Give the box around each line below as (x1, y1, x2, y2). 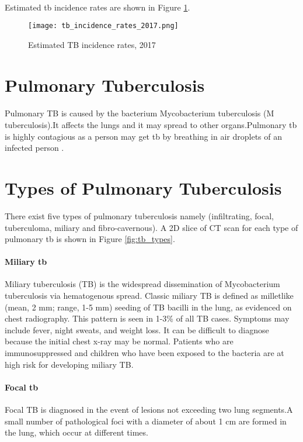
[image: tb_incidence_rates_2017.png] (28, 22, 179, 30)
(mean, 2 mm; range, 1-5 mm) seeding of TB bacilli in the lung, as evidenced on (5, 301, 292, 313)
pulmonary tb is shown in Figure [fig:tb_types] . (5, 233, 175, 245)
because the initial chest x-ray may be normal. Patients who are (5, 335, 234, 347)
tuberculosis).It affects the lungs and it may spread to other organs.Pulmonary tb (5, 119, 297, 130)
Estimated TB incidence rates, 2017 (28, 38, 156, 50)
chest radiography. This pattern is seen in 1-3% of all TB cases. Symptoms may (5, 312, 290, 324)
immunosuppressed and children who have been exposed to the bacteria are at (5, 347, 284, 359)
